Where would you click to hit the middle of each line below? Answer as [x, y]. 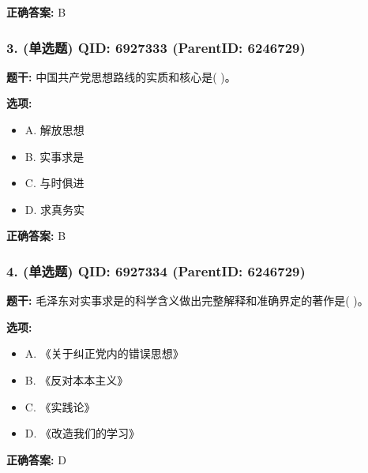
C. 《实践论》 [60, 406]
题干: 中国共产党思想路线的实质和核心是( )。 [121, 76]
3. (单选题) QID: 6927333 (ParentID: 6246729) [156, 47]
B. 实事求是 [54, 156]
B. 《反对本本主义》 [77, 379]
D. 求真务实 [55, 209]
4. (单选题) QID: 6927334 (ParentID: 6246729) [156, 270]
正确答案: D [36, 459]
